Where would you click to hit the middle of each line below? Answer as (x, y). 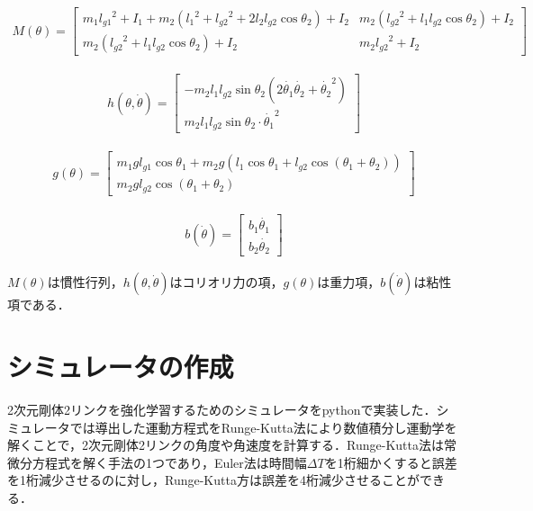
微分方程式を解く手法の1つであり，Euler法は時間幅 (157, 462)
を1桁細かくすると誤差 (391, 462)
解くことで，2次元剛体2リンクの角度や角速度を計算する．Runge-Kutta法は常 (232, 445)
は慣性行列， (85, 282)
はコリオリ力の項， (226, 282)
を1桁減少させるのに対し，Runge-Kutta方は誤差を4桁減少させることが (213, 480)
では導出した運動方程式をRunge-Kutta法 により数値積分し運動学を (263, 427)
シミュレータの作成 (121, 367)
